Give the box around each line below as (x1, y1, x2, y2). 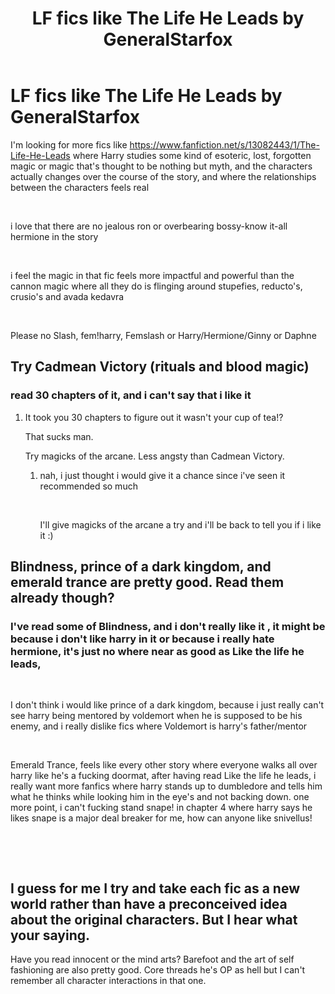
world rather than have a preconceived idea (10, 895, 288, 912)
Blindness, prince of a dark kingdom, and (10, 558, 272, 576)
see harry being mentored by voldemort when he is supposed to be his (10, 710, 303, 722)
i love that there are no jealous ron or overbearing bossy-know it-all (10, 220, 288, 232)
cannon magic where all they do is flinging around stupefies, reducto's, (10, 280, 303, 292)
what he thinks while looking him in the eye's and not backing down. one (10, 791, 310, 803)
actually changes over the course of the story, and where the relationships (10, 170, 317, 182)
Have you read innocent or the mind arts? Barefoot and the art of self (10, 953, 295, 966)
